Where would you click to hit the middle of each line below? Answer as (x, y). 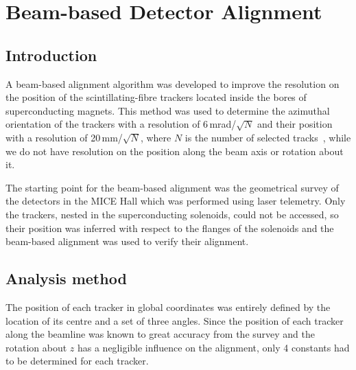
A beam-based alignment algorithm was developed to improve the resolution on (173, 83)
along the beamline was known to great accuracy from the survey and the (161, 334)
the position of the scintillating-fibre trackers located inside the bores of (156, 97)
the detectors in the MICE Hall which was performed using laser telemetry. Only (176, 201)
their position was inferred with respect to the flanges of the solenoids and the (170, 228)
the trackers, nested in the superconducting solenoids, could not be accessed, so (172, 214)
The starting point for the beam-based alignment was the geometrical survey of (172, 187)
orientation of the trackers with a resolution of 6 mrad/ (121, 124)
